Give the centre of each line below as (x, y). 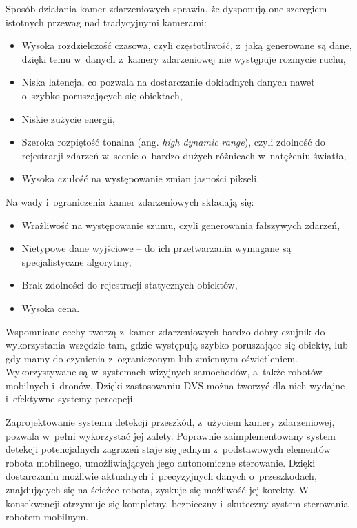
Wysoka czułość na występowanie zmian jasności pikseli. (141, 178)
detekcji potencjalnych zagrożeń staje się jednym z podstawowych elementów (168, 449)
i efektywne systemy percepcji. (71, 399)
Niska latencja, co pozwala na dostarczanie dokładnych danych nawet (168, 82)
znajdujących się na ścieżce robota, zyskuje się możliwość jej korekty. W (157, 490)
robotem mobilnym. (47, 517)
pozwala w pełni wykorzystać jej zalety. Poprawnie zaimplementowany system (171, 435)
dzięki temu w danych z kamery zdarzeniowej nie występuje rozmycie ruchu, (184, 58)
